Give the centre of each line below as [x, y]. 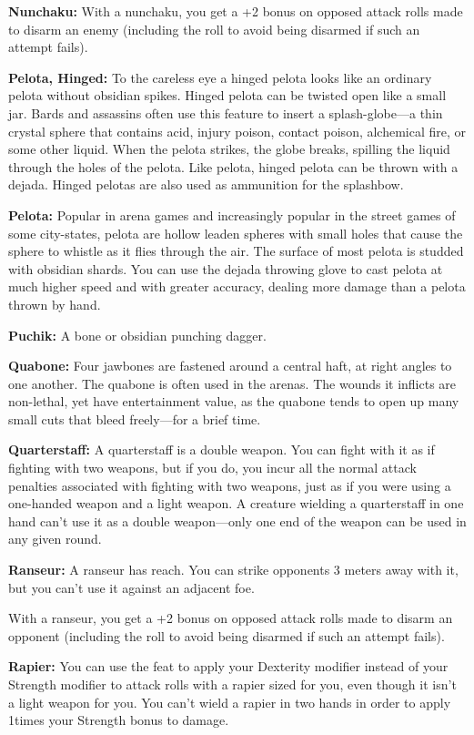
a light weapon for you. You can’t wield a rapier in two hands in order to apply [230, 702]
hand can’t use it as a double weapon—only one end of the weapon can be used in [237, 521]
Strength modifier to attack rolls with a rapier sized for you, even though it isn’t [232, 684]
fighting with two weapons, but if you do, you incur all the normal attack [212, 468]
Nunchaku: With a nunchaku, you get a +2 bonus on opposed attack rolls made [236, 11]
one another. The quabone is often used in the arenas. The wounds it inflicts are [232, 383]
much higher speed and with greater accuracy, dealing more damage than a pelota [237, 286]
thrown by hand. [55, 304]
